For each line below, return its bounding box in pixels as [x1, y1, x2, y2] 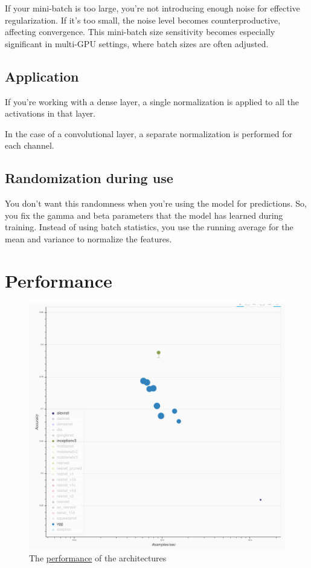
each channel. [5, 139, 54, 152]
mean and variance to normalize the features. [5, 232, 172, 245]
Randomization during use [5, 169, 173, 187]
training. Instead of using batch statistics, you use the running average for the [5, 221, 293, 233]
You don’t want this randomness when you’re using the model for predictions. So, [5, 197, 307, 210]
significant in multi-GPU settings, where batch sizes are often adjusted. [5, 37, 269, 50]
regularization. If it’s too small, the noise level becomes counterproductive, [5, 13, 281, 26]
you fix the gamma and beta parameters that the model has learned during [5, 208, 283, 221]
